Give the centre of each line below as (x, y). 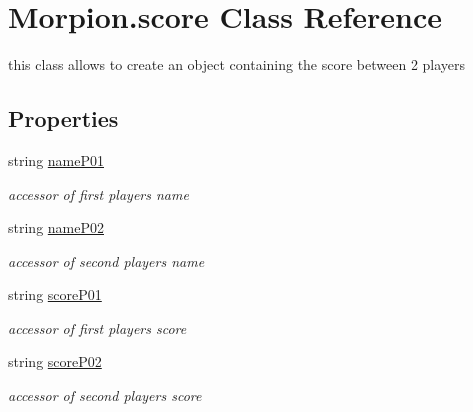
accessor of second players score (105, 395)
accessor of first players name (98, 193)
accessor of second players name (106, 260)
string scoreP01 (55, 294)
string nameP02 (56, 227)
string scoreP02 (55, 361)
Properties (63, 118)
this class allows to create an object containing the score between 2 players (237, 64)
